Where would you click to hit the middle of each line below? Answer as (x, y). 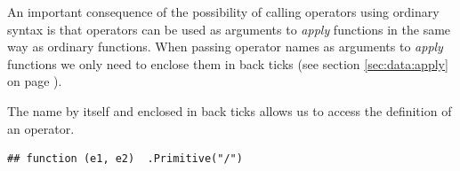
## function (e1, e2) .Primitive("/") (125, 159)
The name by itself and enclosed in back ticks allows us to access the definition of (230, 110)
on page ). (35, 81)
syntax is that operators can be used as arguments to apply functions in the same (229, 29)
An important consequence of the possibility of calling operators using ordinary (223, 12)
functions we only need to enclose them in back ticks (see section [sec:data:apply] (228, 63)
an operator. (41, 128)
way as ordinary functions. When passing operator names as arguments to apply (225, 47)
